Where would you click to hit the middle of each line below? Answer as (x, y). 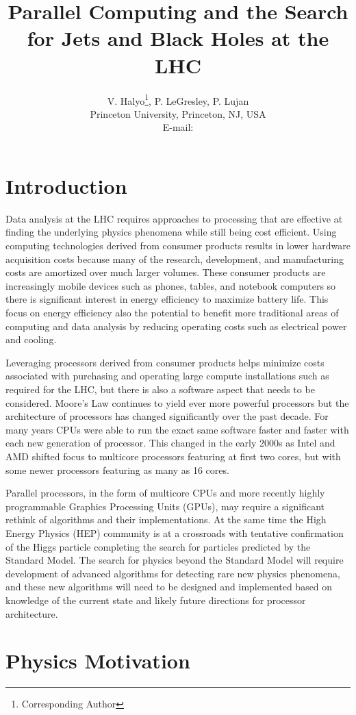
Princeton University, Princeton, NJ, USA (178, 113)
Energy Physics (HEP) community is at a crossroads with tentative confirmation (175, 532)
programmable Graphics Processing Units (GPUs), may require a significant (165, 506)
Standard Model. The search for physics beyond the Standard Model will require (175, 560)
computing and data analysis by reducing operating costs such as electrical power (176, 326)
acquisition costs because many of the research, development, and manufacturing (175, 259)
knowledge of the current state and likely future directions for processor (156, 600)
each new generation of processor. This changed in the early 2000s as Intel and (170, 443)
